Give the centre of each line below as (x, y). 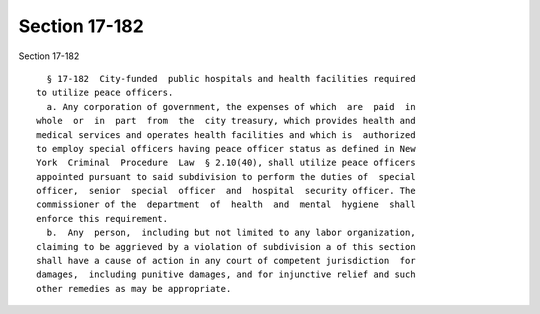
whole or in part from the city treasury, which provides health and (226, 121)
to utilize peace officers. (105, 93)
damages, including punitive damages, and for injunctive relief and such (226, 274)
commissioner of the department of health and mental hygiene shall (226, 204)
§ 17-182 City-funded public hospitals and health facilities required (231, 78)
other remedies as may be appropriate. (134, 288)
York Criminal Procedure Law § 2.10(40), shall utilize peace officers (226, 163)
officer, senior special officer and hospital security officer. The (226, 191)
